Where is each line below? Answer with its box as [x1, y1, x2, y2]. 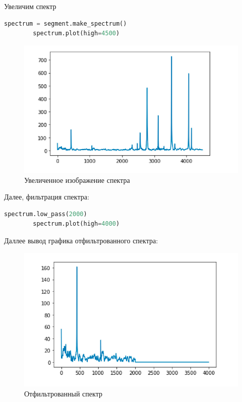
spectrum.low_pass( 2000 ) [4, 210, 87, 218]
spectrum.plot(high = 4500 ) [33, 30, 120, 37]
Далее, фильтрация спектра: [4, 191, 89, 202]
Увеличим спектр [4, 1, 56, 11]
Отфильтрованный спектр [24, 388, 102, 399]
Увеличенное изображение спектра [24, 174, 130, 185]
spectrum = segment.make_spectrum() [4, 20, 127, 27]
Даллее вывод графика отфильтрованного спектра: [4, 235, 158, 245]
